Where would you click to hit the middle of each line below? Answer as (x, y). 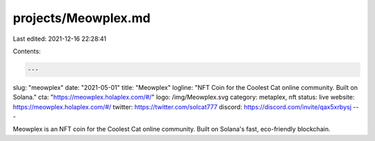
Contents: (27, 51)
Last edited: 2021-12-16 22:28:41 (60, 39)
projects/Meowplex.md (82, 18)
